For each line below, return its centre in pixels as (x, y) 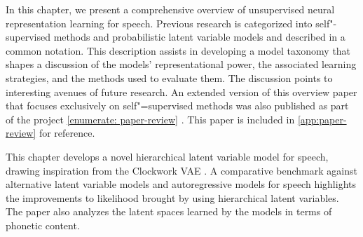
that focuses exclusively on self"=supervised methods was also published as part (177, 106)
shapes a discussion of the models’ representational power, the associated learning (181, 64)
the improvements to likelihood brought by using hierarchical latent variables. (172, 197)
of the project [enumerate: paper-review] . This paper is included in (150, 119)
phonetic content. (43, 225)
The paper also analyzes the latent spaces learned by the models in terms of (169, 211)
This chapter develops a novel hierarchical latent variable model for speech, (167, 156)
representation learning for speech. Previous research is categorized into (159, 23)
